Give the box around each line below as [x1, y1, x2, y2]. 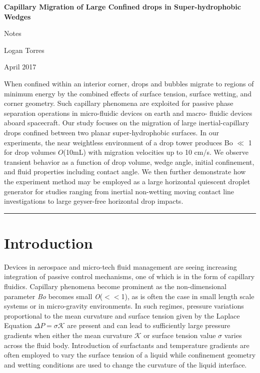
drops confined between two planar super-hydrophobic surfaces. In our [4, 127, 219, 137]
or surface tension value [143, 330, 216, 340]
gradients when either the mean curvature [4, 330, 132, 340]
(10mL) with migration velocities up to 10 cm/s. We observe [63, 147, 248, 157]
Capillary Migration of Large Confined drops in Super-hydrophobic [4, 1, 241, 11]
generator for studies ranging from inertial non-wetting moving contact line [4, 186, 234, 196]
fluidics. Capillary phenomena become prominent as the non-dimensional [4, 281, 226, 291]
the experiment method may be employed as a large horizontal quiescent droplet [4, 176, 250, 186]
